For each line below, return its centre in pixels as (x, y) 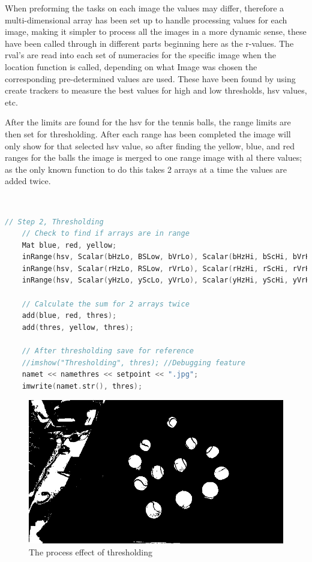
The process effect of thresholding (91, 552)
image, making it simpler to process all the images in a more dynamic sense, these (156, 31)
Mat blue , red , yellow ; (69, 245)
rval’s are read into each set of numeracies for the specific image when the (140, 55)
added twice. (28, 181)
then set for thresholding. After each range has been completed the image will (148, 133)
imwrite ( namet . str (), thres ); (82, 386)
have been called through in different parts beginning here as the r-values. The (149, 43)
